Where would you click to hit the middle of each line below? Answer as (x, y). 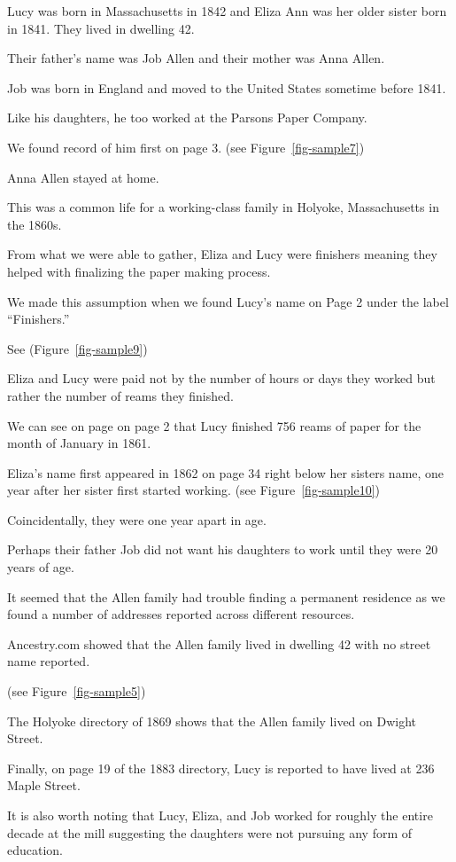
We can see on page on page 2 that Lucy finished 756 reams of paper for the (214, 425)
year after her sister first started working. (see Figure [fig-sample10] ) (193, 490)
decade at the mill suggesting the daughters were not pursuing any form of (210, 832)
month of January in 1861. (79, 443)
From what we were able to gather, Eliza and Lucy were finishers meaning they (222, 254)
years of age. (41, 567)
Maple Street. (44, 785)
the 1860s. (35, 224)
